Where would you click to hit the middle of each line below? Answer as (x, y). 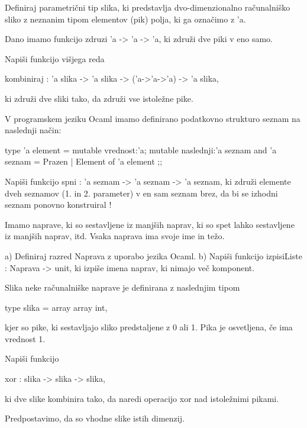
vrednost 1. (25, 338)
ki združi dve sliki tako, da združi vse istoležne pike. (99, 98)
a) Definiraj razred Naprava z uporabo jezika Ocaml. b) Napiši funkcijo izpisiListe (153, 255)
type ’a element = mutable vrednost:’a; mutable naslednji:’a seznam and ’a (141, 149)
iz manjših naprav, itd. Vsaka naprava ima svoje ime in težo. (115, 236)
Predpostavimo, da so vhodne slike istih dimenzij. (95, 418)
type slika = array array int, (56, 307)
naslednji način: (33, 130)
